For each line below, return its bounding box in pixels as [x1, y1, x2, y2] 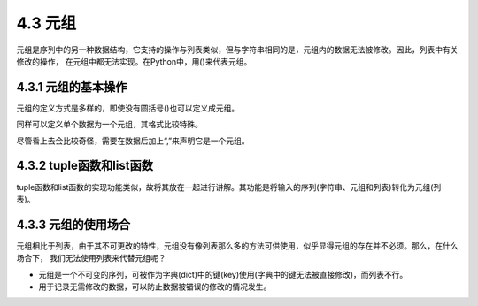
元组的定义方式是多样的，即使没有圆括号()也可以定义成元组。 [16, 103, 240, 113]
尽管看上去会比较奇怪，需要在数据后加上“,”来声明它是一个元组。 [16, 135, 250, 146]
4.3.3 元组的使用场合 [16, 217, 131, 232]
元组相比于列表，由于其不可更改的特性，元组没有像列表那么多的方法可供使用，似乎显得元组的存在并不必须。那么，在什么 [16, 240, 459, 251]
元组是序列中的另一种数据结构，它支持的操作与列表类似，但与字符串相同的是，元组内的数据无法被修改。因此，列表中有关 [16, 44, 459, 55]
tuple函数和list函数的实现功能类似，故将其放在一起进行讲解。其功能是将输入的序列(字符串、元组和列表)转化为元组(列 [16, 181, 442, 192]
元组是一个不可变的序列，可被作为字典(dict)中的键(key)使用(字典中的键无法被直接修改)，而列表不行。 [38, 269, 408, 279]
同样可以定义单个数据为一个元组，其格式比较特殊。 [16, 119, 203, 130]
